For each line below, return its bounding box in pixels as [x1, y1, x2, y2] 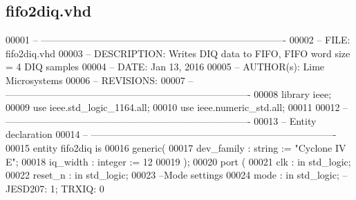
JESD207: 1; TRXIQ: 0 [6, 181, 104, 195]
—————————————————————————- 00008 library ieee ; [6, 86, 332, 101]
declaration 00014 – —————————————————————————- [6, 127, 337, 141]
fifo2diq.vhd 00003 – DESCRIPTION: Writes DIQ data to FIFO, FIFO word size [6, 46, 350, 60]
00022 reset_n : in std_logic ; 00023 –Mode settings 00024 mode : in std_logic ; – [6, 168, 348, 182]
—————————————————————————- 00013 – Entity [6, 113, 317, 128]
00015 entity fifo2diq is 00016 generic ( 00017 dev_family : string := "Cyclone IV [6, 140, 346, 154]
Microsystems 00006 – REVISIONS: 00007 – [6, 72, 194, 87]
